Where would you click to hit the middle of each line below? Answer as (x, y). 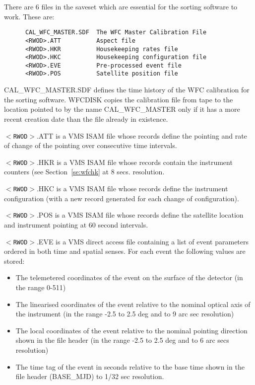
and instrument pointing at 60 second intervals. (76, 224)
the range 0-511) (41, 287)
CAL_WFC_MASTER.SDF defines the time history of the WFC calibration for (127, 90)
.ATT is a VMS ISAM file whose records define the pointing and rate (142, 135)
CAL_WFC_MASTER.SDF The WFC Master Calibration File (116, 33)
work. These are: (29, 16)
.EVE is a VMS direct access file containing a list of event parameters (143, 241)
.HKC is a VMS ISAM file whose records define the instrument (132, 188)
